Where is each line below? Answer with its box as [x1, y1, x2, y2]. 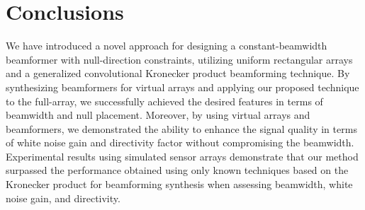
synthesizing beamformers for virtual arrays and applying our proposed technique [6, 79, 359, 94]
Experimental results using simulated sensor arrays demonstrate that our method [6, 148, 359, 163]
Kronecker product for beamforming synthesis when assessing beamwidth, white [6, 177, 353, 192]
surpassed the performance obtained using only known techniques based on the [6, 163, 349, 177]
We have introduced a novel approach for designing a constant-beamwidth [6, 38, 327, 53]
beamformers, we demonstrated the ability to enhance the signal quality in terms [6, 121, 357, 136]
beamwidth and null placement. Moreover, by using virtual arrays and [6, 107, 310, 122]
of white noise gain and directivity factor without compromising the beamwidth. [6, 135, 354, 150]
